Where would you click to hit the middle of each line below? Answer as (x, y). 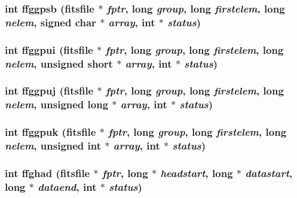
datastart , (269, 173)
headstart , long (197, 173)
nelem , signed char (50, 22)
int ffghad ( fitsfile (48, 173)
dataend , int (67, 186)
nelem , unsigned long (57, 104)
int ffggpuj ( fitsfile (49, 91)
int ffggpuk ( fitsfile (50, 132)
